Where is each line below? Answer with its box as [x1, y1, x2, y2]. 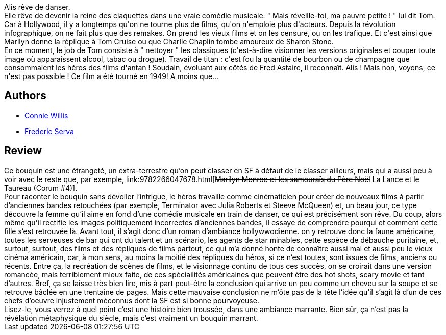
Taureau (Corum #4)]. [4, 183, 78, 192]
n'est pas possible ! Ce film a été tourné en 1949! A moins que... [4, 72, 219, 81]
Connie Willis [24, 111, 68, 120]
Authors [4, 89, 46, 102]
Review [4, 144, 42, 158]
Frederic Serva [24, 126, 74, 136]
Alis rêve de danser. [4, 3, 70, 11]
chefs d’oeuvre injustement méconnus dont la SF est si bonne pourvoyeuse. [4, 296, 259, 305]
